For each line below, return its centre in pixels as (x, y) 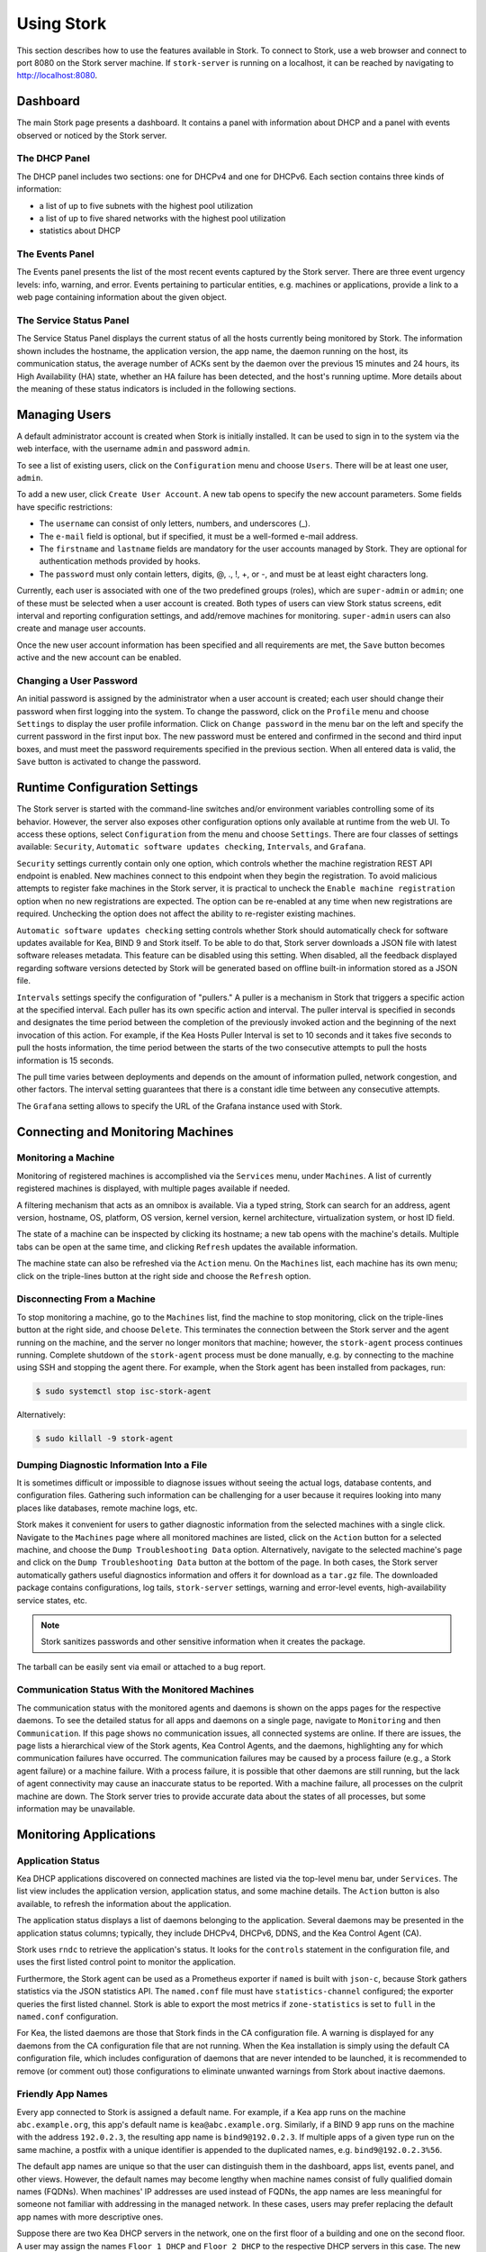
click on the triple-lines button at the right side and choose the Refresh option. (164, 1276)
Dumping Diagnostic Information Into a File (112, 1465)
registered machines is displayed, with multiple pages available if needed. (153, 1188)
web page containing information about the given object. (121, 297)
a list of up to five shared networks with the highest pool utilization (162, 218)
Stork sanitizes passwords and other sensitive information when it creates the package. (203, 1642)
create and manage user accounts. (81, 628)
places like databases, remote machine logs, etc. (107, 1508)
